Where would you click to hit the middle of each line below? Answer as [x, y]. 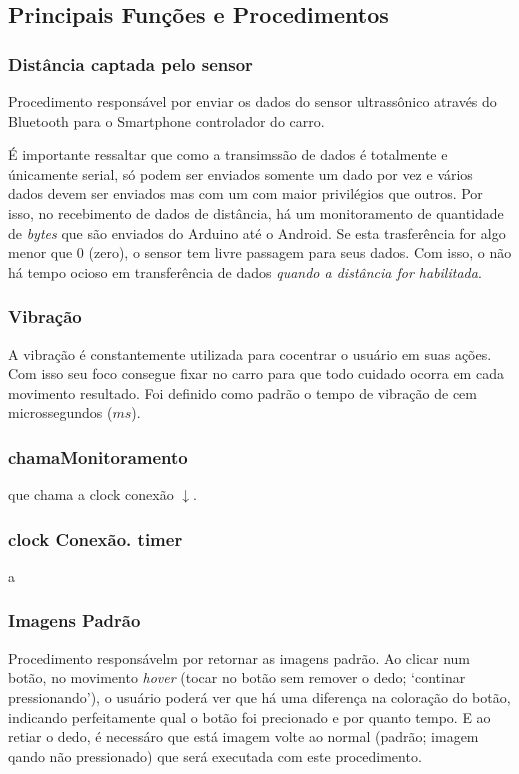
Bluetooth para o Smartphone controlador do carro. [166, 120]
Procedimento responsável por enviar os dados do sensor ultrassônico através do [252, 101]
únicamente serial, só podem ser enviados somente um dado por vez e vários [240, 173]
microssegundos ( [60, 412]
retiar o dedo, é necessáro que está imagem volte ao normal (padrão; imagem [243, 736]
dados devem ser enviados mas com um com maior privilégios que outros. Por [245, 193]
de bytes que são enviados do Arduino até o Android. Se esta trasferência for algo [257, 232]
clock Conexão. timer [95, 538]
